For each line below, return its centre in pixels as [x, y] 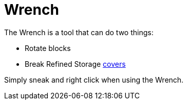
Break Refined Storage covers [75, 64]
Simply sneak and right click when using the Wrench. [94, 80]
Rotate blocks [48, 48]
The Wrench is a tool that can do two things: [79, 32]
